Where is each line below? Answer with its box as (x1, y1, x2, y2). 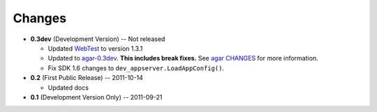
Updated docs (47, 83, 89, 92)
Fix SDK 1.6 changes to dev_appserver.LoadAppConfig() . (47, 63, 225, 72)
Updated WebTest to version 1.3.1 (47, 44, 143, 52)
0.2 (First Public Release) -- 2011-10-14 (30, 74, 143, 82)
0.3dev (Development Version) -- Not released (30, 35, 165, 43)
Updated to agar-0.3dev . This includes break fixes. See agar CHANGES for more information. (47, 54, 318, 63)
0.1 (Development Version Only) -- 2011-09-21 (30, 93, 163, 101)
